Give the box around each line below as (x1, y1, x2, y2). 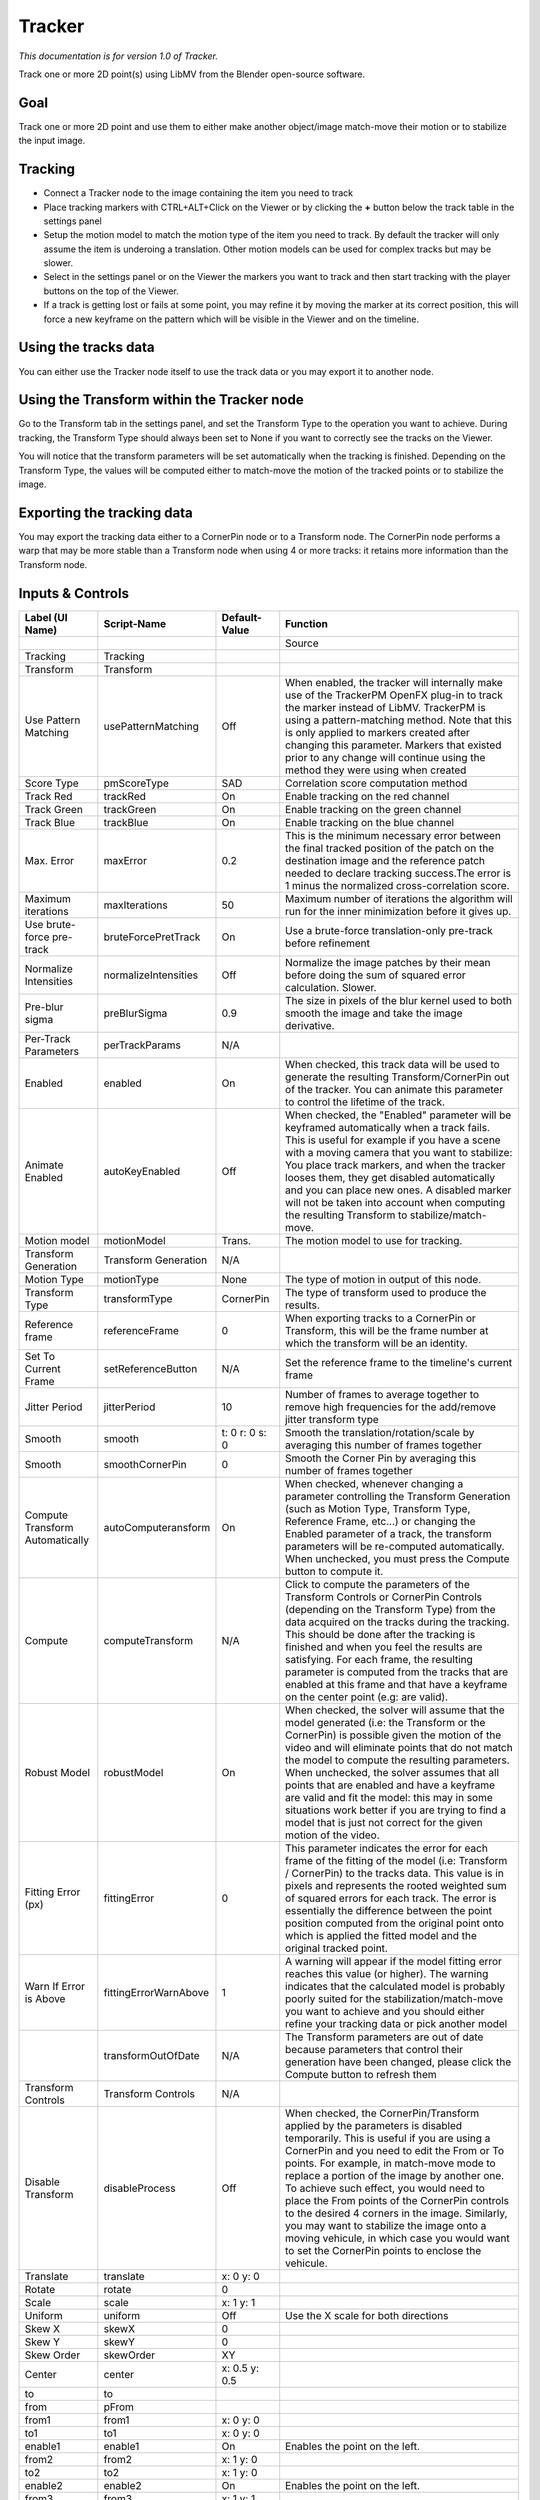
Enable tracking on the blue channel (285, 815, 455, 829)
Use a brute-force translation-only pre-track (285, 923, 494, 937)
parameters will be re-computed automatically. (285, 1539, 505, 1553)
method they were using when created (285, 763, 467, 777)
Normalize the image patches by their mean (285, 955, 491, 969)
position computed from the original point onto (285, 1916, 504, 1930)
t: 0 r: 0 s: (221, 1425, 267, 1439)
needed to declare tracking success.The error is (285, 866, 512, 880)
